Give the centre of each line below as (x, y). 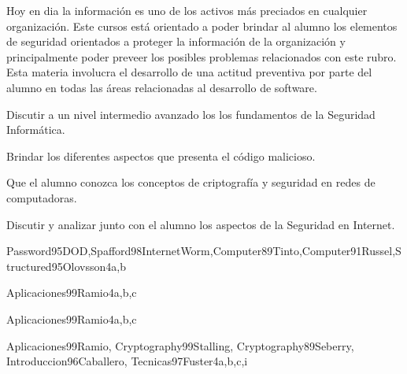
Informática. (36, 130)
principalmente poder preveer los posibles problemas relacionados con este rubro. (202, 56)
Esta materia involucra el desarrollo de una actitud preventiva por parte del (189, 72)
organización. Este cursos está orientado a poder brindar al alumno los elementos (202, 26)
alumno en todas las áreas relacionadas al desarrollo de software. (162, 87)
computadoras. (42, 197)
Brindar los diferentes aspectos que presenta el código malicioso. (161, 156)
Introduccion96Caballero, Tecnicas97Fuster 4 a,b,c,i (127, 361)
